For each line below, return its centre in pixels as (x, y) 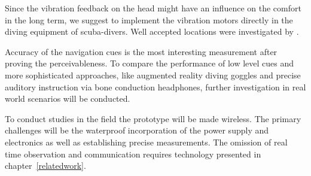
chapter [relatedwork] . (45, 166)
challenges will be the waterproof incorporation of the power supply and (137, 130)
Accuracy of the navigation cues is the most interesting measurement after (141, 51)
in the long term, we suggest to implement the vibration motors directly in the (149, 19)
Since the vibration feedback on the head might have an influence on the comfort (153, 8)
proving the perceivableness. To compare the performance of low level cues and (149, 63)
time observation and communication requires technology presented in (133, 154)
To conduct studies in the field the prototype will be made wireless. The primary (153, 118)
